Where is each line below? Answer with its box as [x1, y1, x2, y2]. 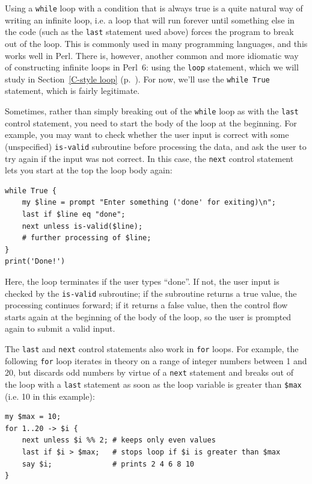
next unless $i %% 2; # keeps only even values [22, 436, 216, 445]
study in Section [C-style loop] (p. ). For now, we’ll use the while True [5, 72, 270, 85]
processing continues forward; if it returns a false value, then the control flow [5, 299, 288, 311]
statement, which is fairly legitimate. [5, 84, 140, 97]
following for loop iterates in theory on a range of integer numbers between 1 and [5, 354, 307, 367]
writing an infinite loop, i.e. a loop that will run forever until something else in [5, 13, 295, 26]
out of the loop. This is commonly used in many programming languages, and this [5, 37, 308, 49]
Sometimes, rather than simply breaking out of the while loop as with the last [5, 105, 299, 117]
